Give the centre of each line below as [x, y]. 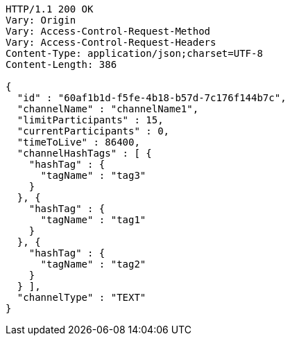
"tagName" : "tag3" [93, 175]
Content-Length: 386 [61, 64]
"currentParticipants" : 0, [93, 131]
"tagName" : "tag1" [93, 220]
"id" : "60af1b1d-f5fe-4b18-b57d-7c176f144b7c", [152, 98]
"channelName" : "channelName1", [108, 109]
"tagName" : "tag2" [93, 264]
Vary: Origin [41, 20]
